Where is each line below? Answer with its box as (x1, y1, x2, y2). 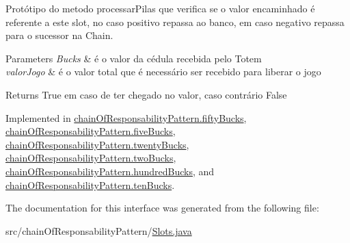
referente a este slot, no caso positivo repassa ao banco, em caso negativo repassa (5, 14, 345, 29)
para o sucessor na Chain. (5, 28, 113, 42)
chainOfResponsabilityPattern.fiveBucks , (5, 124, 176, 138)
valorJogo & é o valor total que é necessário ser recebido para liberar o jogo (5, 64, 321, 79)
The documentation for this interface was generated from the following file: (5, 201, 319, 215)
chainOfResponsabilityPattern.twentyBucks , (5, 137, 189, 151)
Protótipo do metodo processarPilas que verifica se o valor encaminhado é (5, 1, 315, 15)
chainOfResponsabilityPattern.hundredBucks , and (5, 164, 215, 178)
